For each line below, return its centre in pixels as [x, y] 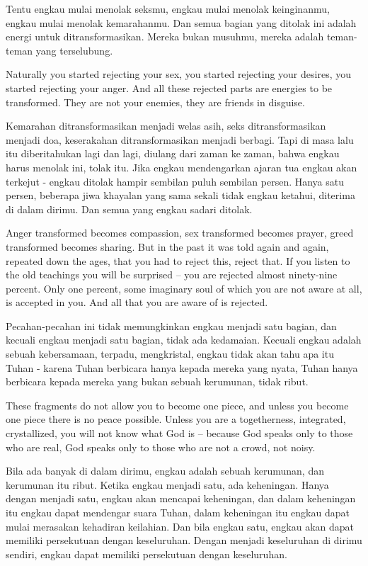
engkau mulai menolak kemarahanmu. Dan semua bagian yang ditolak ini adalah [181, 22]
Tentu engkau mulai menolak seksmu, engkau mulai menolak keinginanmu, [168, 9]
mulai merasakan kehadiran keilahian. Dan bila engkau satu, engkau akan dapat [180, 526]
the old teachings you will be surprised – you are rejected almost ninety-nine [172, 274]
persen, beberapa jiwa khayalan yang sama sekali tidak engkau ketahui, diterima [180, 195]
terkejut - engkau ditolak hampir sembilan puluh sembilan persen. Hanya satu [175, 181]
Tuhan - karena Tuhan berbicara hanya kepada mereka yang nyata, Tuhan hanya [182, 367]
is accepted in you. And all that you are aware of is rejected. [137, 302]
